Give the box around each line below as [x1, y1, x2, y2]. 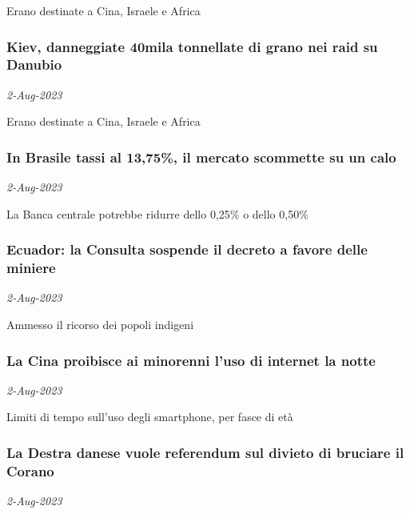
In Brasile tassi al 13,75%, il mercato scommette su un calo [6, 147, 396, 167]
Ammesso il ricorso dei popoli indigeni [6, 316, 194, 333]
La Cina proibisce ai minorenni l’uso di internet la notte [6, 350, 376, 370]
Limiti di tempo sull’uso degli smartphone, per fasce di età [6, 408, 293, 425]
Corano [6, 460, 54, 480]
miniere [6, 258, 56, 278]
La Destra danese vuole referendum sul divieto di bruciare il [6, 442, 404, 462]
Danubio [6, 54, 62, 74]
